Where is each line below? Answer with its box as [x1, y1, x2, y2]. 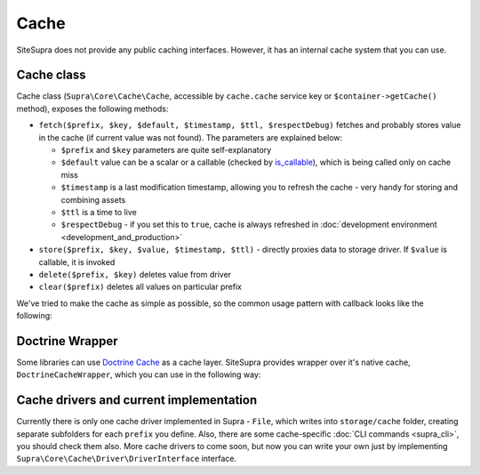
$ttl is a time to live [60, 206, 137, 217]
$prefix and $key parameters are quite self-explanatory [60, 145, 272, 156]
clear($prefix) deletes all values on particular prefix [38, 281, 242, 293]
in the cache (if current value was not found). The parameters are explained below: [38, 132, 343, 142]
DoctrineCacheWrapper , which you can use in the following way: [16, 369, 261, 380]
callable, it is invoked [38, 256, 116, 267]
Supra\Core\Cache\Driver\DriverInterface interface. [16, 454, 237, 464]
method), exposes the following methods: [16, 103, 169, 114]
